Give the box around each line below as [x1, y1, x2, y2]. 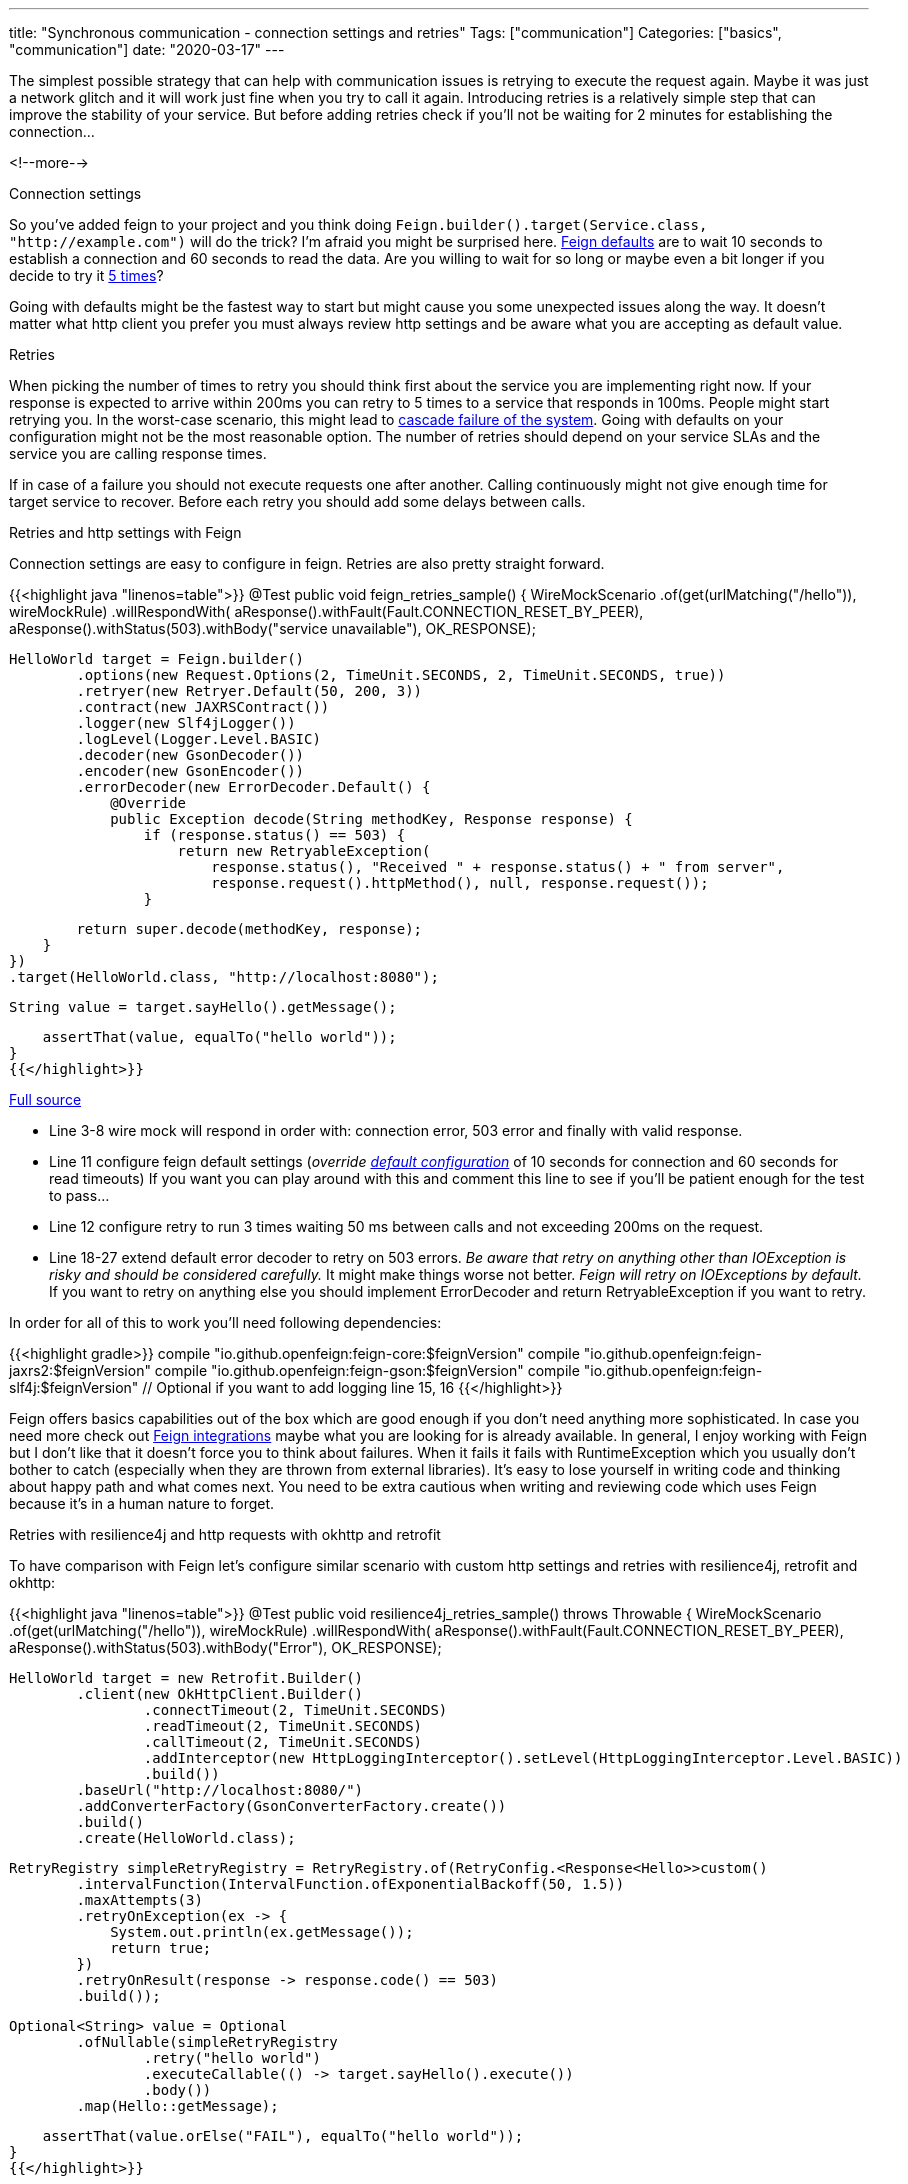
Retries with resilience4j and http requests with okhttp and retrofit [9, 1526, 441, 1543]
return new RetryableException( [177, 843, 431, 859]
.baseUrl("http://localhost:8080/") [76, 1782, 364, 1798]
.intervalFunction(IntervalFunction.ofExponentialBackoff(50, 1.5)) [76, 1876, 625, 1892]
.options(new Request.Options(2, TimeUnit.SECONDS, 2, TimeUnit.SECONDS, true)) [76, 667, 726, 683]
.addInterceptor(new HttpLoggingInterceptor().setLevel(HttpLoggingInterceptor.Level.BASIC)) [143, 1750, 903, 1766]
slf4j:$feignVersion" [9, 1379, 139, 1396]
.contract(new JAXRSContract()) [76, 699, 330, 715]
